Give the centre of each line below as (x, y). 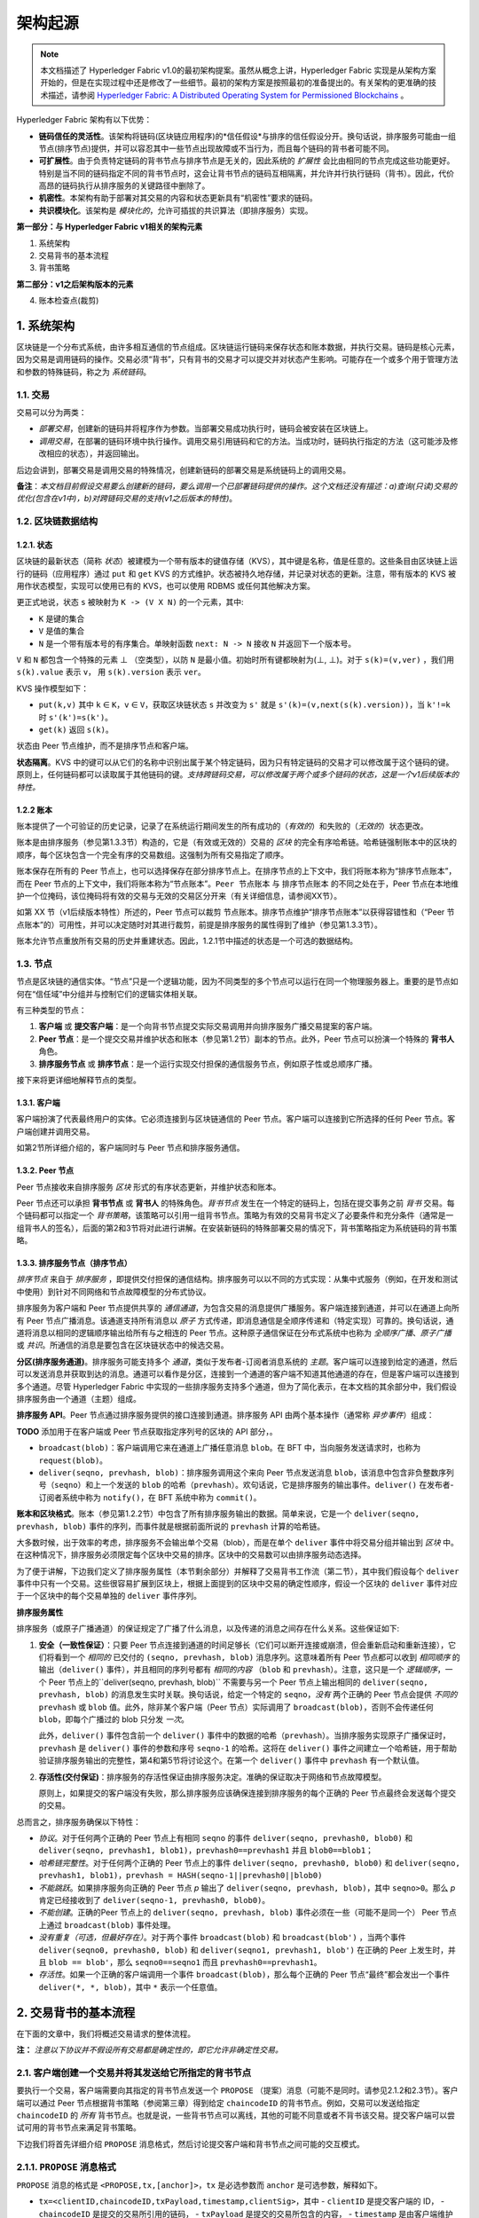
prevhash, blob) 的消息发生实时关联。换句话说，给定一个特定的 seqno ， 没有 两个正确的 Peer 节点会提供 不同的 (248, 1695)
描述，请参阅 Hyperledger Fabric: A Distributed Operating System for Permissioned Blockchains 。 (228, 95)
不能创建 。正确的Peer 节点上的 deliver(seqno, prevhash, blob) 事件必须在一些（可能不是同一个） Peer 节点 (247, 1913)
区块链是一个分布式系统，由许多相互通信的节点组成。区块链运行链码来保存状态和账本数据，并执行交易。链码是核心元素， (238, 347)
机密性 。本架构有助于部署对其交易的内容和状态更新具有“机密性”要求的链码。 (178, 198)
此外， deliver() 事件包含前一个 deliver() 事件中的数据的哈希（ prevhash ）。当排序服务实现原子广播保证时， (244, 1735)
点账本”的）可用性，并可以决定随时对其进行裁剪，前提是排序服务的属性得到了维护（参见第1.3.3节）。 (200, 924)
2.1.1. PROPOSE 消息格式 (67, 2167)
